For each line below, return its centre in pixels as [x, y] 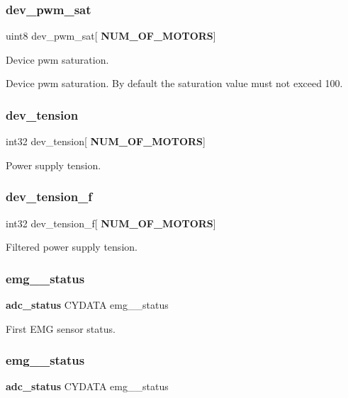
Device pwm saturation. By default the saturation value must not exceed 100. [174, 83]
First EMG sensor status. [61, 328]
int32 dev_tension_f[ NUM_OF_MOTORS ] [111, 223]
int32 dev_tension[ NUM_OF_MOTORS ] [106, 141]
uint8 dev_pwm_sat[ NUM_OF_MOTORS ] [111, 36]
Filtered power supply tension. [72, 247]
